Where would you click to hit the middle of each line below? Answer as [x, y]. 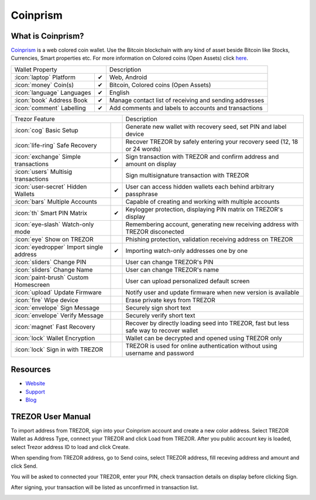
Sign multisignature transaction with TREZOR [187, 175]
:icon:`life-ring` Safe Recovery [56, 145]
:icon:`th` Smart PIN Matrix [51, 213]
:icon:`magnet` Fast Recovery [55, 327]
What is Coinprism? [47, 36]
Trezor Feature [35, 119]
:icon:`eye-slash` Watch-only [54, 224]
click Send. [24, 466]
